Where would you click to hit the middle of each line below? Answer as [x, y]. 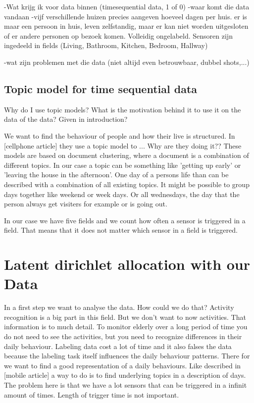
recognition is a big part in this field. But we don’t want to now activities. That [125, 317]
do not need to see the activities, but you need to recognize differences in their [123, 336]
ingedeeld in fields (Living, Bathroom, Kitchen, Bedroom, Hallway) [106, 45]
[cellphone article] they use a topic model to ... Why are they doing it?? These [123, 145]
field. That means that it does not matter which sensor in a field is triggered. [121, 230]
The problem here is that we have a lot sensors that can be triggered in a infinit [126, 384]
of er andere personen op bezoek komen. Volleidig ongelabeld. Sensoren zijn [118, 35]
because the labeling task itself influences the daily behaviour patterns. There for [127, 356]
